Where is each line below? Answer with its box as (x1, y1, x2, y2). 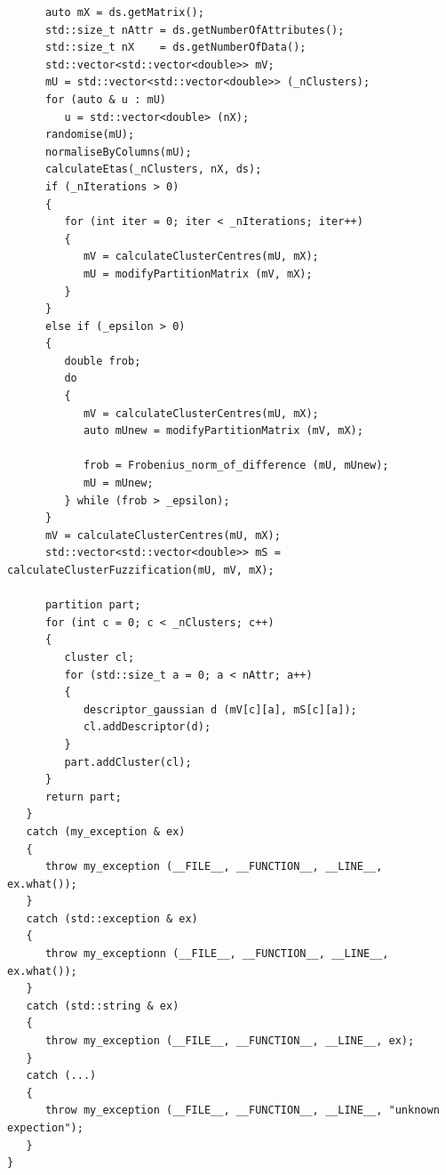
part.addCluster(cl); (64, 755, 192, 769)
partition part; (44, 599, 141, 612)
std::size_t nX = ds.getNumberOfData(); (44, 41, 307, 54)
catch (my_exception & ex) (26, 825, 186, 838)
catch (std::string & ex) (26, 999, 179, 1012)
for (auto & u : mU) (44, 93, 166, 106)
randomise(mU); (44, 128, 135, 141)
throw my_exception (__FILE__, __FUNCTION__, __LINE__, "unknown (44, 1104, 440, 1117)
